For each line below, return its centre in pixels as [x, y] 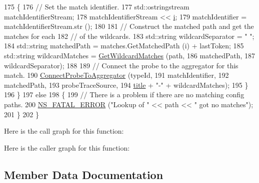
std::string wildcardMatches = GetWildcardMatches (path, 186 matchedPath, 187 [130, 55]
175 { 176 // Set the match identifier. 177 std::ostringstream [97, 6]
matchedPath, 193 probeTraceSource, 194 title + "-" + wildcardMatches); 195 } [126, 85]
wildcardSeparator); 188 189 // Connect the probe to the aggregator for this [121, 65]
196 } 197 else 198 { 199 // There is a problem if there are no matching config [124, 94]
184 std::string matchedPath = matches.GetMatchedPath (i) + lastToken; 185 [124, 46]
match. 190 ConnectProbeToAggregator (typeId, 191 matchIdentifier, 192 [116, 75]
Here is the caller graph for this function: [67, 147]
